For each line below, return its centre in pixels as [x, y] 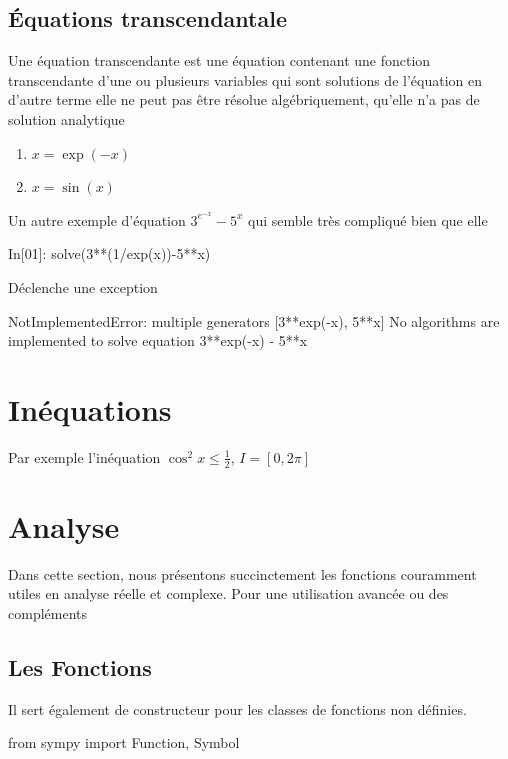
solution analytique [66, 118]
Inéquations [90, 408]
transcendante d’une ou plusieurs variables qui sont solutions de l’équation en [245, 79]
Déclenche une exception [83, 286]
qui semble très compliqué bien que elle [367, 219]
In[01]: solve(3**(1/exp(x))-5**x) [109, 253]
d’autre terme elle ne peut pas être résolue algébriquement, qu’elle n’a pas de [244, 99]
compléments [48, 613]
